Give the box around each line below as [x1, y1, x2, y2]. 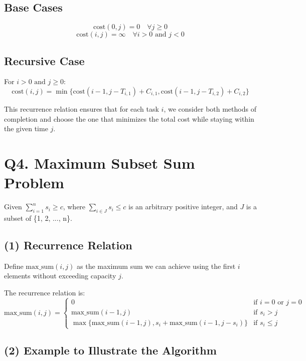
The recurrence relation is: [4, 287, 85, 297]
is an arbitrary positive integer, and [128, 201, 238, 212]
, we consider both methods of [164, 104, 256, 114]
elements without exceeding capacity [4, 270, 116, 281]
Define [4, 260, 24, 271]
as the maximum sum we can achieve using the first [77, 260, 236, 271]
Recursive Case [4, 53, 85, 68]
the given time [4, 123, 48, 134]
